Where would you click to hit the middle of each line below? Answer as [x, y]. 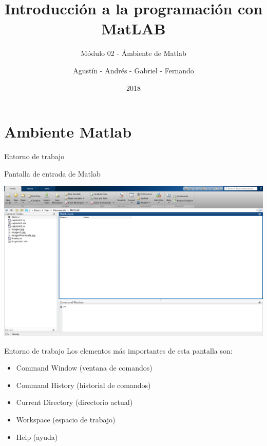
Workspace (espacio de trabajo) [66, 420]
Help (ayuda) [37, 437]
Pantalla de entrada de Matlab [52, 173]
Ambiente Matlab [68, 132]
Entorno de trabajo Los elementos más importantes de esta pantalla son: [118, 350]
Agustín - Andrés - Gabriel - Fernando [133, 70]
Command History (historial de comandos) [83, 385]
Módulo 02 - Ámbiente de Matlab [133, 53]
